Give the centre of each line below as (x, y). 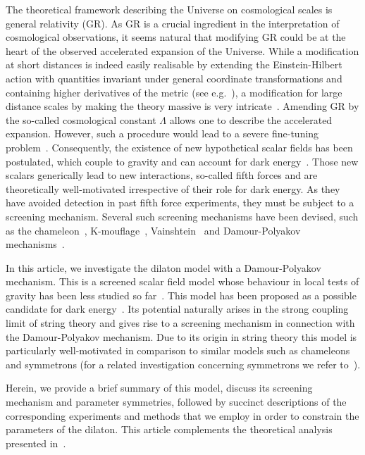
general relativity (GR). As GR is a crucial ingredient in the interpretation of (173, 23)
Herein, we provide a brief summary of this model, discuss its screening (159, 388)
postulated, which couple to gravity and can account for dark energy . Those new (182, 161)
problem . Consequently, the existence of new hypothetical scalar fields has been (179, 147)
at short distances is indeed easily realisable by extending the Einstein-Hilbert (174, 64)
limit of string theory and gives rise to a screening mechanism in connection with (180, 323)
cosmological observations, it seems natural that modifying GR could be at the (176, 37)
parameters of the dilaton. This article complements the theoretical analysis (169, 429)
